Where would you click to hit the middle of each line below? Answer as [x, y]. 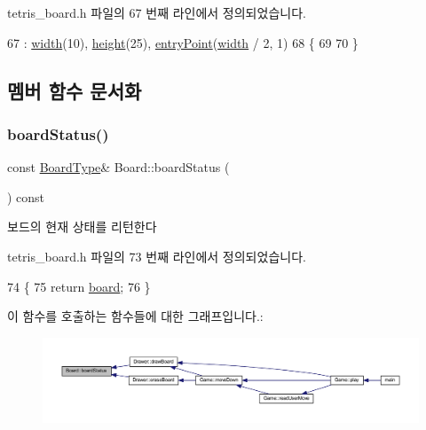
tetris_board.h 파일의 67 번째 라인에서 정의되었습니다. [157, 12]
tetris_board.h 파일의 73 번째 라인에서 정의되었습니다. [157, 256]
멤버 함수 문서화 [75, 90]
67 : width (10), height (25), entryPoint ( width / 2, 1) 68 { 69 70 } [183, 42]
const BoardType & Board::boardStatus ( [118, 167]
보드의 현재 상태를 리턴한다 [82, 227]
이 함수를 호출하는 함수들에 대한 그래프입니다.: [135, 316]
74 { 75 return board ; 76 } [79, 286]
